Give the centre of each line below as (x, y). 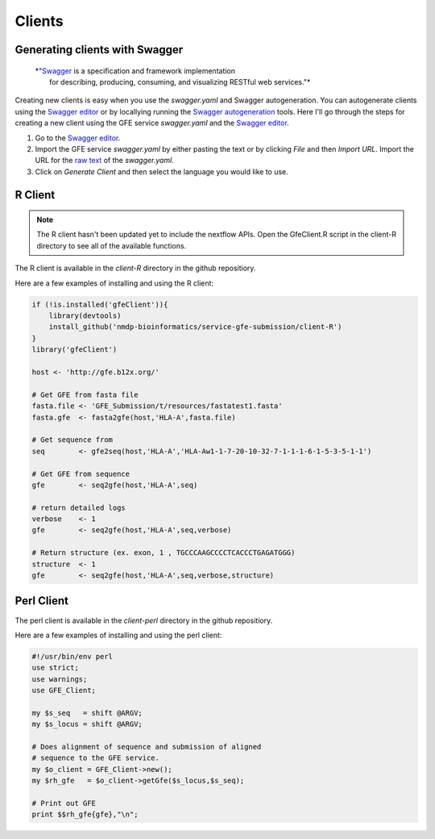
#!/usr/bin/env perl (72, 656)
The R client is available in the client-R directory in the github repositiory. (135, 268)
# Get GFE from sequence (81, 474)
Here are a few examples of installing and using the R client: (114, 283)
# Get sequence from (72, 440)
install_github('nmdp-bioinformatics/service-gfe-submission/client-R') (195, 327)
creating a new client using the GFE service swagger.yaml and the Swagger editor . (152, 123)
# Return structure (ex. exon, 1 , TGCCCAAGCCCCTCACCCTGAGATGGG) (164, 553)
